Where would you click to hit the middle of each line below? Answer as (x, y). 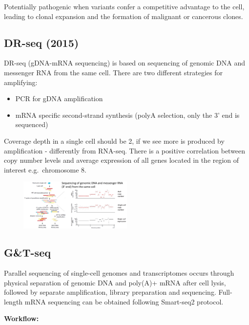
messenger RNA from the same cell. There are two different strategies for (113, 72)
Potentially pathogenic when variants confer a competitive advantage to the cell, (124, 6)
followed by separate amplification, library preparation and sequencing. (110, 292)
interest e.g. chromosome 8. (45, 169)
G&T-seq (27, 252)
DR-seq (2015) (41, 42)
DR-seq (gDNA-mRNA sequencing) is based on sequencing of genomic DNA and (125, 63)
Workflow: (21, 318)
